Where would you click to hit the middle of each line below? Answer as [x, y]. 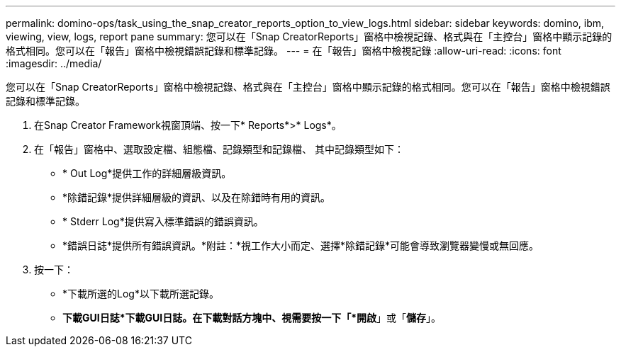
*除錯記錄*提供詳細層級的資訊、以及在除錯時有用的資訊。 [197, 197]
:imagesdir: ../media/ [54, 63]
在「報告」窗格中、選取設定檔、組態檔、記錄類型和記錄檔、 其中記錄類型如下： [219, 149]
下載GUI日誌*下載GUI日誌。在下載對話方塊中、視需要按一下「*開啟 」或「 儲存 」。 [252, 318]
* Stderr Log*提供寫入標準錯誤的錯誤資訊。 [163, 221]
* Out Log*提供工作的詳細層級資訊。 [147, 173]
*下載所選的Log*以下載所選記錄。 [141, 294]
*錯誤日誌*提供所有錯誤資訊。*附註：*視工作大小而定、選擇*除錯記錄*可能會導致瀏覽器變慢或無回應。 [301, 245]
